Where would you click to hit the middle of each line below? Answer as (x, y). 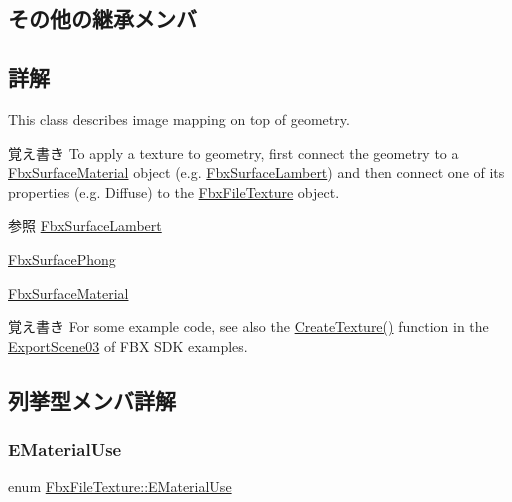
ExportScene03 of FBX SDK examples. (128, 345)
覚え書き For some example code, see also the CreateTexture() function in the (248, 326)
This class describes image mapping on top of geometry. (179, 118)
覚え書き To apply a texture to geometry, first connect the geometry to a (233, 152)
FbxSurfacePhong (62, 258)
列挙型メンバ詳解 (92, 399)
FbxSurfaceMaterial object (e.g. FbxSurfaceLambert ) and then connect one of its (256, 172)
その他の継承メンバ (102, 18)
